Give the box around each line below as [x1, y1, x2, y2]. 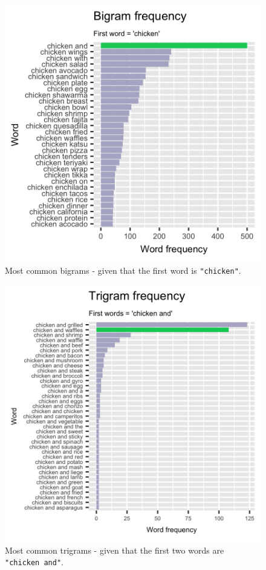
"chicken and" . [5, 555, 63, 568]
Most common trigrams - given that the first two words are [5, 543, 224, 556]
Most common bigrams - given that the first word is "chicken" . [5, 263, 241, 276]
